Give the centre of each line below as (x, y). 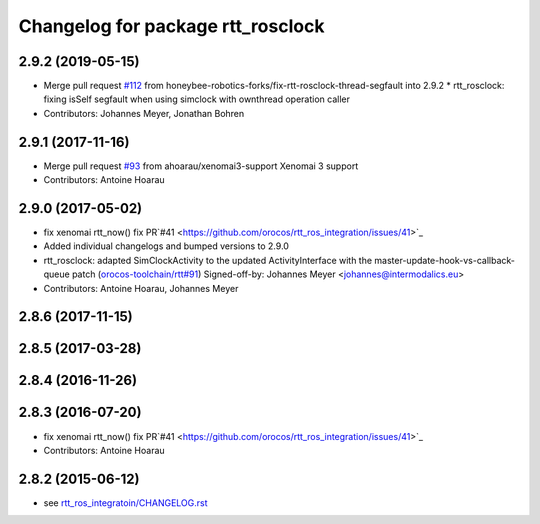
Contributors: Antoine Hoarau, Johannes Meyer (141, 288)
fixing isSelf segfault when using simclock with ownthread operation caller (196, 99)
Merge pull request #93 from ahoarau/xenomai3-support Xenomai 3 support (201, 166)
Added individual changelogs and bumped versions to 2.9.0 (166, 246)
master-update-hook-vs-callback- (444, 260)
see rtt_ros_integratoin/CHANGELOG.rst (126, 502)
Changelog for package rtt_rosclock (171, 26)
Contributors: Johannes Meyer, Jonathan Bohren (144, 113)
